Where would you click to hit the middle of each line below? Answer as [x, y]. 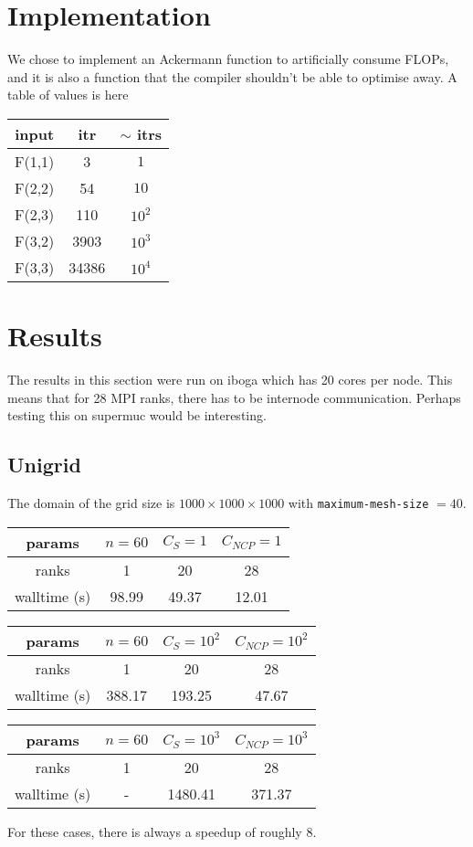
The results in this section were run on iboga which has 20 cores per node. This [230, 380]
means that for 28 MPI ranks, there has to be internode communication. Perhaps [234, 397]
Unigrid [44, 465]
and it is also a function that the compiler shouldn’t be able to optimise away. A [232, 76]
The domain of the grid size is [91, 503]
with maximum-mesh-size [358, 503]
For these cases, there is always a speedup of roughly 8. [162, 831]
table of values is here [68, 95]
